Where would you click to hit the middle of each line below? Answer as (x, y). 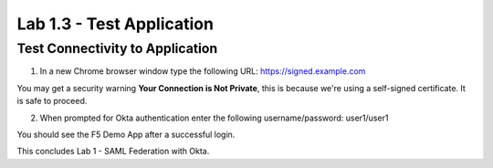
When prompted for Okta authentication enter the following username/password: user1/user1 (214, 118)
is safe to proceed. (52, 101)
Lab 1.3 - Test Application (115, 24)
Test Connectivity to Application (117, 48)
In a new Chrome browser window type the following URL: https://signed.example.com (203, 71)
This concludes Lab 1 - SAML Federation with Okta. (113, 152)
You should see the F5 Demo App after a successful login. (126, 134)
